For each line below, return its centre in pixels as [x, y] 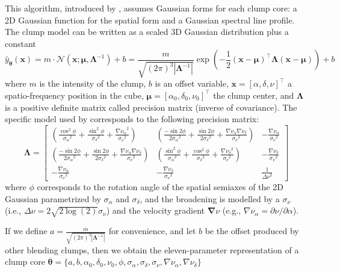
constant [20, 43]
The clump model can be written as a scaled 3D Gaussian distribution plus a [147, 32]
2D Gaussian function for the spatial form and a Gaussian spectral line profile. [150, 20]
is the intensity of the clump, [93, 83]
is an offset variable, [192, 83]
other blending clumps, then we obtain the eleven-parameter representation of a [152, 249]
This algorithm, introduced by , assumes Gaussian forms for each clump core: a [151, 8]
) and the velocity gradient [156, 210]
